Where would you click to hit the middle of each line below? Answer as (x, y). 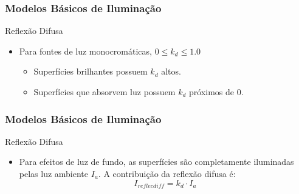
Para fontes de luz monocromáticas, (85, 51)
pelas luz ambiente (54, 173)
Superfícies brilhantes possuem (91, 71)
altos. (171, 71)
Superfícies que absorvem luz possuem (105, 92)
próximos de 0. (216, 92)
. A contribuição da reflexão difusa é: (167, 173)
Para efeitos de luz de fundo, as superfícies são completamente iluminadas (156, 162)
